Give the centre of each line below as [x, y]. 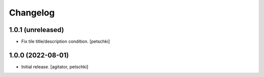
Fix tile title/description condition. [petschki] [66, 42]
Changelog [32, 13]
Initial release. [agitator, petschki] [55, 67]
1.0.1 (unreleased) [37, 30]
